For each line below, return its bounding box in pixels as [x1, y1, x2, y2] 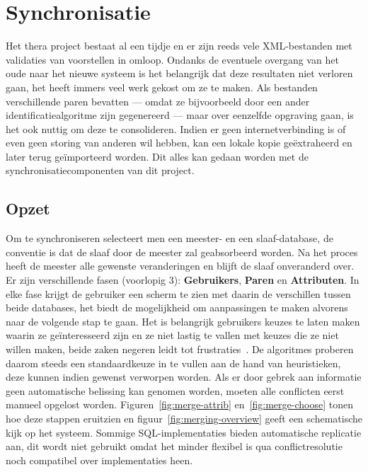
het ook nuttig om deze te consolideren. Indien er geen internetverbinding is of [6, 121, 346, 136]
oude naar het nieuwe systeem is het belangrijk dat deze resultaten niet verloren [6, 66, 353, 81]
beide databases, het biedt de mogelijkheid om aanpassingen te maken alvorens [6, 300, 348, 315]
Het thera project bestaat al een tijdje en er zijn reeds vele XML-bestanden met [6, 38, 352, 53]
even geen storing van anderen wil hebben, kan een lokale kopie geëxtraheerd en [6, 135, 352, 150]
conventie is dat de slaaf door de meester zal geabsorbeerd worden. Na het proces [6, 244, 358, 259]
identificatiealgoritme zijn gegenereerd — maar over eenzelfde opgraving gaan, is [6, 108, 354, 122]
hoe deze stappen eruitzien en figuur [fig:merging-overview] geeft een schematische [6, 410, 362, 425]
